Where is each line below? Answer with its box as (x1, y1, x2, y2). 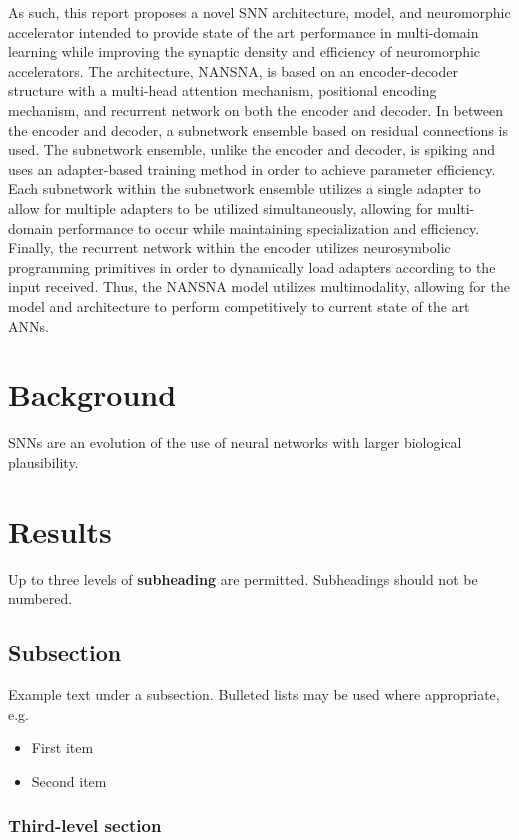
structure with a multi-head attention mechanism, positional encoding (8, 80, 437, 101)
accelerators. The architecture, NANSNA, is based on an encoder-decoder (8, 60, 458, 81)
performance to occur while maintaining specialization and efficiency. (57, 217, 480, 238)
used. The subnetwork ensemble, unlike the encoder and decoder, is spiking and (8, 139, 496, 160)
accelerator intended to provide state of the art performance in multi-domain (8, 21, 479, 42)
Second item (31, 770, 107, 791)
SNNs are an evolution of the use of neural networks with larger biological (8, 432, 462, 453)
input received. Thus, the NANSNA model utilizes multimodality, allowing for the (8, 276, 510, 297)
